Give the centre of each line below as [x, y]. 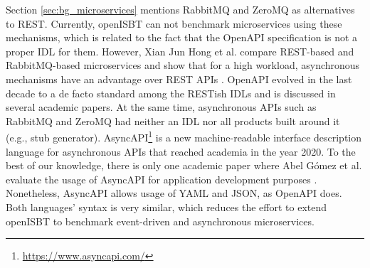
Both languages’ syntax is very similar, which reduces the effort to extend [166, 207]
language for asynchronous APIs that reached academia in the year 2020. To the [181, 151]
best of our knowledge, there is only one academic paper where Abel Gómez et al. [184, 165]
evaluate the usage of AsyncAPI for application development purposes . [162, 179]
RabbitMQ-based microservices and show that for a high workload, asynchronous [183, 65]
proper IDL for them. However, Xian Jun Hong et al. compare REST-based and [180, 51]
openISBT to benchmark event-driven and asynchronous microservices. [160, 221]
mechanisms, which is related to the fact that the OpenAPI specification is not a [182, 37]
